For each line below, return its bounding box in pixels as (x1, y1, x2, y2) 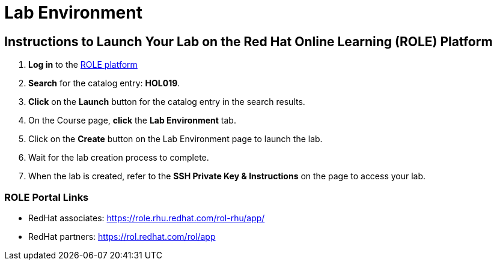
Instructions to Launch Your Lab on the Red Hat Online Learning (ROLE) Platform (4, 34, 493, 49)
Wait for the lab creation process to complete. (28, 152, 209, 163)
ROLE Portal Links (4, 191, 89, 203)
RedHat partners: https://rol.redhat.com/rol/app (28, 231, 216, 242)
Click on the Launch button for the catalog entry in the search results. (28, 97, 305, 107)
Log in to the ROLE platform (28, 59, 138, 70)
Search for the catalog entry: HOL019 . (28, 78, 180, 89)
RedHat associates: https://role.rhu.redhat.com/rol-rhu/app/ (28, 212, 265, 223)
